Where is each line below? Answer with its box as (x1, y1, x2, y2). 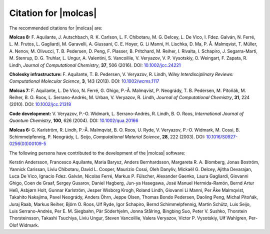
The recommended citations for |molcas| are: (9, 25, 102, 31)
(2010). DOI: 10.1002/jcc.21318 (9, 101, 71, 107)
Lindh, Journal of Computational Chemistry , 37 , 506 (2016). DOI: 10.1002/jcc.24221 (9, 62, 181, 68)
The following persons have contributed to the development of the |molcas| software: (9, 150, 185, 156)
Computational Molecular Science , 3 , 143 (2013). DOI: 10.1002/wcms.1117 (9, 78, 159, 84)
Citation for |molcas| (9, 7, 97, 18)
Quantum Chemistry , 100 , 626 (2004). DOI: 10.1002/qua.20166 (9, 117, 138, 123)
